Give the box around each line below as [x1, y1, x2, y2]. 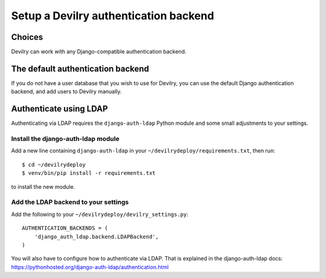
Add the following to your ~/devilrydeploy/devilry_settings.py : [11, 210, 188, 218]
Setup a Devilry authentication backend [11, 9, 214, 22]
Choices [11, 32, 43, 42]
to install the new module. [11, 183, 75, 190]
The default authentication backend [11, 63, 149, 74]
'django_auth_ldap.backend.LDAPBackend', [34, 233, 159, 240]
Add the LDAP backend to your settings [11, 198, 129, 206]
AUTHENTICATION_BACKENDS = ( [22, 225, 108, 232]
